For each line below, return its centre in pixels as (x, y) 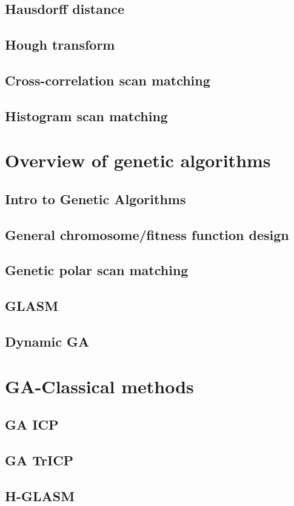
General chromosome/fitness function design (147, 234)
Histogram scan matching (86, 115)
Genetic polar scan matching (97, 270)
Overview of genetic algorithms (138, 160)
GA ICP (32, 424)
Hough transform (60, 45)
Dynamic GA (47, 341)
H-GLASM (40, 495)
